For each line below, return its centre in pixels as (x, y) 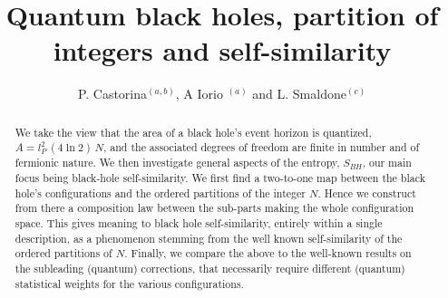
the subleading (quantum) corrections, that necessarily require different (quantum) (210, 268)
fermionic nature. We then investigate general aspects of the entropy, (177, 163)
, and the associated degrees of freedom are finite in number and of (262, 147)
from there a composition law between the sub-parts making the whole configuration (214, 208)
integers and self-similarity (222, 50)
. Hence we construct (367, 192)
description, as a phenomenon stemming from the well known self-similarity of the (209, 238)
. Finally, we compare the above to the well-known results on (268, 253)
